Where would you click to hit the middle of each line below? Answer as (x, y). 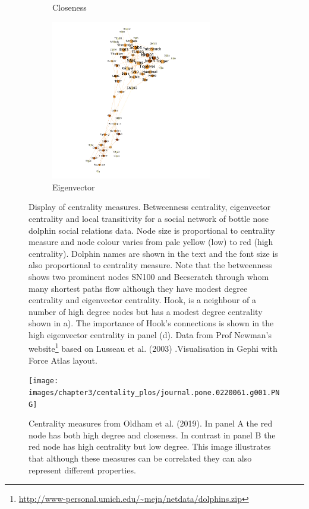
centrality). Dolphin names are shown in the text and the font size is (153, 253)
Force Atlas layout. (63, 360)
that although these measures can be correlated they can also (140, 458)
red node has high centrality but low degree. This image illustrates (150, 446)
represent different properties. (82, 470)
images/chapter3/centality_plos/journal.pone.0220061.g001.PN (154, 392)
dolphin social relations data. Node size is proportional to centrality (152, 230)
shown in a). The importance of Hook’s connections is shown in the (151, 323)
